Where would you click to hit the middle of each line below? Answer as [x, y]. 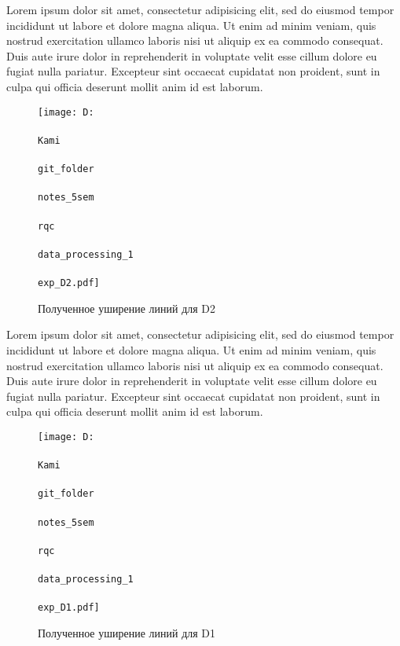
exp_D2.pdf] [69, 283]
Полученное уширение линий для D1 [127, 633]
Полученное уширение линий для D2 [127, 308]
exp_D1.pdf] [69, 608]
